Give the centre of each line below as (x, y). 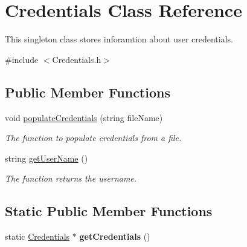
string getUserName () (47, 158)
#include (22, 59)
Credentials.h (77, 59)
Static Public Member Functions (109, 211)
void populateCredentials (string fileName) (84, 117)
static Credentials (37, 236)
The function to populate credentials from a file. (93, 138)
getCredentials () (115, 236)
